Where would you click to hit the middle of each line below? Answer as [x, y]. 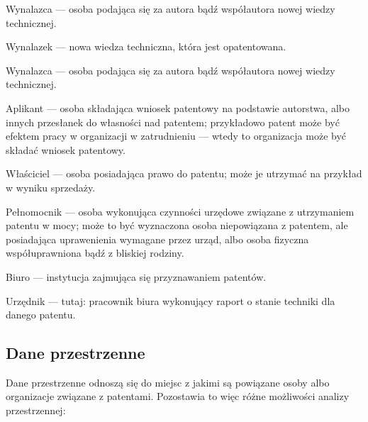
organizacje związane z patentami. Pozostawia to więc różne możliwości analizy [178, 396]
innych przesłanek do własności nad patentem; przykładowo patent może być [173, 122]
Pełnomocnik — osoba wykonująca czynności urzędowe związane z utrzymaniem [180, 211]
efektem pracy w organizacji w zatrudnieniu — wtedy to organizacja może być [176, 136]
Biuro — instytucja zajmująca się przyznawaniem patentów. [136, 276]
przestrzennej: [36, 410]
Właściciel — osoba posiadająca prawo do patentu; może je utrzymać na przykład [184, 173]
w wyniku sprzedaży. [51, 187]
